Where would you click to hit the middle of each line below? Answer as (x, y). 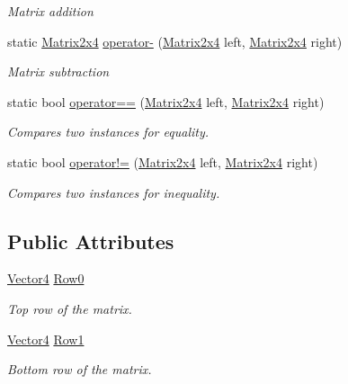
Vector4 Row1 (46, 339)
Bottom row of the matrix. (80, 369)
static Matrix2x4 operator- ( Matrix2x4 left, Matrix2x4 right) (175, 41)
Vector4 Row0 (46, 278)
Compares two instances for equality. (108, 132)
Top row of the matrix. (70, 308)
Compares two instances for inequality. (114, 192)
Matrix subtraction (58, 71)
